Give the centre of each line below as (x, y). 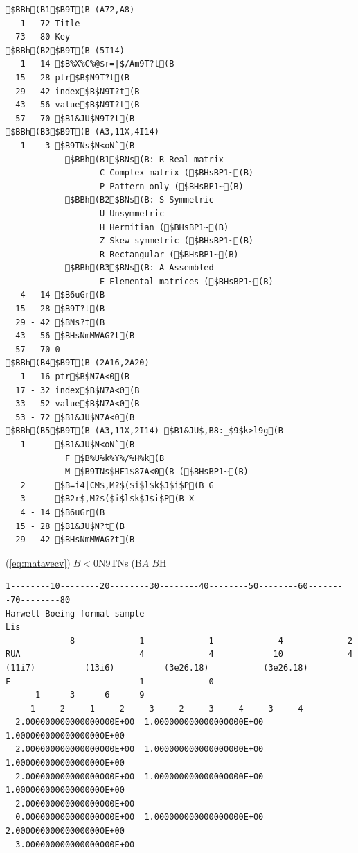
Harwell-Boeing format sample (75, 613)
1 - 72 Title (50, 23)
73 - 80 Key (43, 37)
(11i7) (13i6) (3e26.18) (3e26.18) (157, 667)
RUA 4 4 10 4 (179, 654)
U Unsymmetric (132, 213)
